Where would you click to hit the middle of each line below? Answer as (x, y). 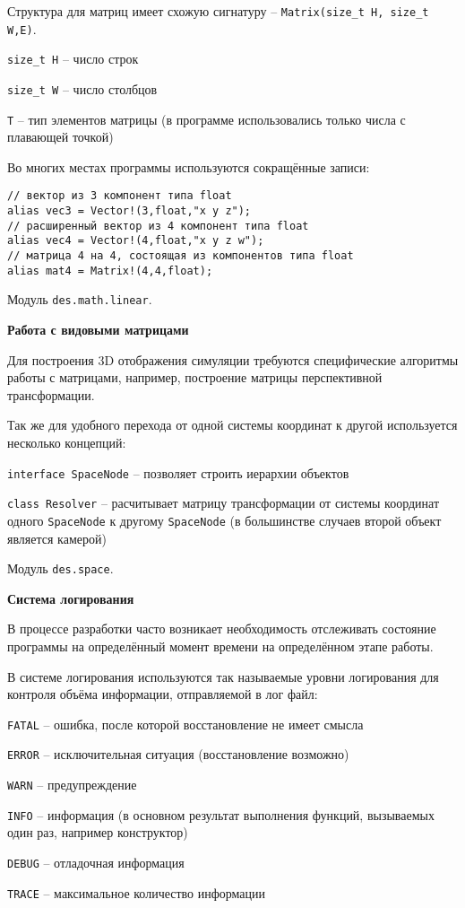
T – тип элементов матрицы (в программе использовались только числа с (207, 119)
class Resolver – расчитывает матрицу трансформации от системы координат (224, 503)
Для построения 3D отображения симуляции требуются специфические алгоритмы (233, 359)
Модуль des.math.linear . (80, 299)
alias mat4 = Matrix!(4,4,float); (110, 271)
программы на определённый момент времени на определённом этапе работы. (220, 646)
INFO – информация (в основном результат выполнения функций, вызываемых (221, 814)
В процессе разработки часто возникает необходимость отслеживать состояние (222, 629)
